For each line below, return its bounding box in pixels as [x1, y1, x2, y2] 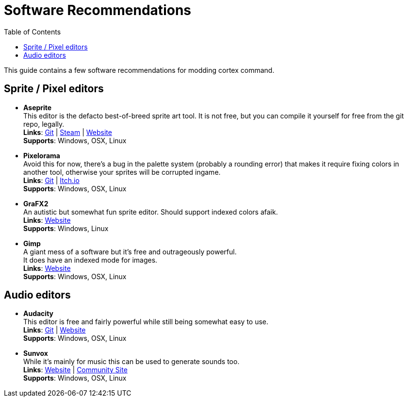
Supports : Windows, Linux [23, 224, 109, 233]
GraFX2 [23, 199, 49, 208]
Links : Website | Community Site [23, 366, 128, 374]
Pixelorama [23, 151, 60, 160]
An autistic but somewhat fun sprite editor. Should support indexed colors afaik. [23, 207, 278, 216]
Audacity [23, 309, 54, 318]
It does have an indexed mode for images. [23, 255, 158, 264]
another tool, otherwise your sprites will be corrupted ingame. [23, 167, 221, 176]
